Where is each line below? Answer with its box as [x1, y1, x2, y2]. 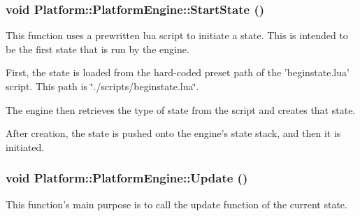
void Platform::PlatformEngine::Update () [6, 169, 248, 187]
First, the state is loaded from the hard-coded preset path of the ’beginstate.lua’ [6, 65, 350, 80]
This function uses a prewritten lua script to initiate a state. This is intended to [6, 28, 348, 43]
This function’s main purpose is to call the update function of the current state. [6, 196, 347, 211]
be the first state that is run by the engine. [6, 41, 189, 56]
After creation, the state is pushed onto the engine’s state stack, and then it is [6, 126, 341, 141]
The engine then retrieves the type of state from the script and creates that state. [6, 102, 356, 117]
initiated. [6, 139, 45, 154]
